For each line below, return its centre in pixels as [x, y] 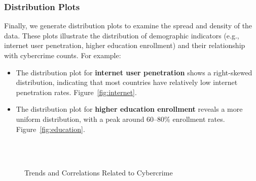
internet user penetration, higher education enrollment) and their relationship [125, 45]
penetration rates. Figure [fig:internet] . [76, 92]
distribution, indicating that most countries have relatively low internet [127, 82]
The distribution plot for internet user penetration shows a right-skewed [134, 72]
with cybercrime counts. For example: [63, 55]
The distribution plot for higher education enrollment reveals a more [129, 109]
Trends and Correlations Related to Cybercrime [99, 173]
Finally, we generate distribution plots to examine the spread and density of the [128, 26]
